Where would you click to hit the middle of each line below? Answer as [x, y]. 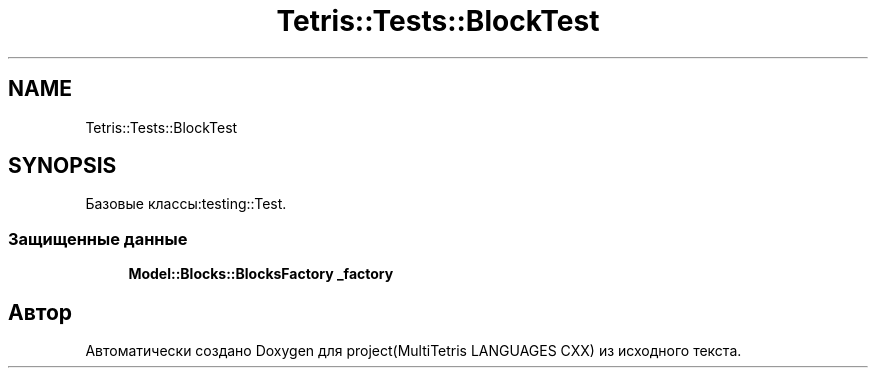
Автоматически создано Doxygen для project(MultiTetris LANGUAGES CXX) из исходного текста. [413, 351]
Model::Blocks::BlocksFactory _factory [261, 274]
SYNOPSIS [62, 166]
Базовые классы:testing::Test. [186, 204]
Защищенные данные [98, 238]
